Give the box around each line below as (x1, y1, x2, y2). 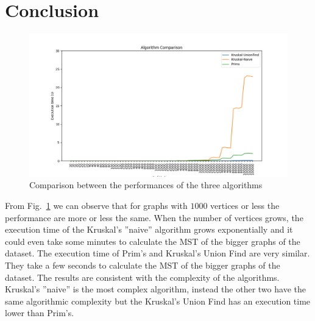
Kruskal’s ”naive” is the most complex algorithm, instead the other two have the (5, 283, 306, 295)
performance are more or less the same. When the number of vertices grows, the (5, 211, 303, 224)
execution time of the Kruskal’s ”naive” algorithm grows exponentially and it (5, 223, 293, 236)
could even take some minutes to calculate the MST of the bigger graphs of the (5, 235, 300, 247)
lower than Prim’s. (5, 306, 74, 319)
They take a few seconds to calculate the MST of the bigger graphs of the (5, 259, 280, 272)
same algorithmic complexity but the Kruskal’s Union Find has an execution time (5, 294, 311, 307)
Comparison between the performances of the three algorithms (29, 178, 263, 191)
